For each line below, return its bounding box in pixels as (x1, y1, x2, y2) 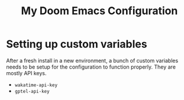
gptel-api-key (14, 88, 50, 94)
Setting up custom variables (6, 37, 147, 51)
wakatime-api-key (14, 82, 58, 88)
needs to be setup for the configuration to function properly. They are (6, 63, 176, 70)
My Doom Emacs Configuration (21, 4, 178, 18)
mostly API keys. (6, 69, 47, 76)
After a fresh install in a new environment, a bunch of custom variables (6, 57, 179, 64)
